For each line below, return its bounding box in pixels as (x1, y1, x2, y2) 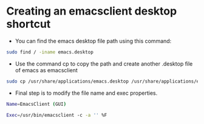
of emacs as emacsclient (15, 66, 78, 74)
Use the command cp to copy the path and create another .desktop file (15, 60, 193, 67)
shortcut (6, 17, 51, 31)
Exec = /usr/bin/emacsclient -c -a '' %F (6, 112, 107, 118)
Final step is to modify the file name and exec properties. (15, 89, 158, 97)
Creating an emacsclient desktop (6, 4, 177, 18)
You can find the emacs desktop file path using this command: (15, 37, 172, 44)
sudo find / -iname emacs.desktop (6, 49, 94, 55)
